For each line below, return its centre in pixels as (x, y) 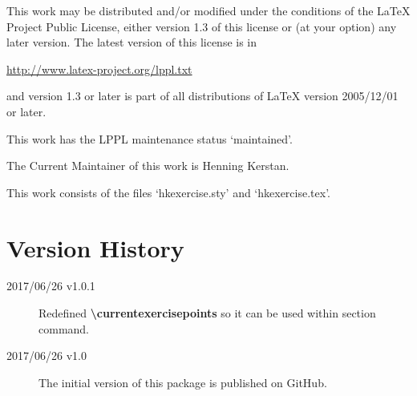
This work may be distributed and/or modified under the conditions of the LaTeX (208, 10)
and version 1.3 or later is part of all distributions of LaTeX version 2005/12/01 (202, 96)
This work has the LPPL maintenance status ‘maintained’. (150, 138)
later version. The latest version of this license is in (132, 42)
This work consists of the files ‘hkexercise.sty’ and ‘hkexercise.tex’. (168, 192)
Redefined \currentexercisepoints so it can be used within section (207, 313)
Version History (95, 247)
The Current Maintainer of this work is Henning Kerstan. (148, 166)
